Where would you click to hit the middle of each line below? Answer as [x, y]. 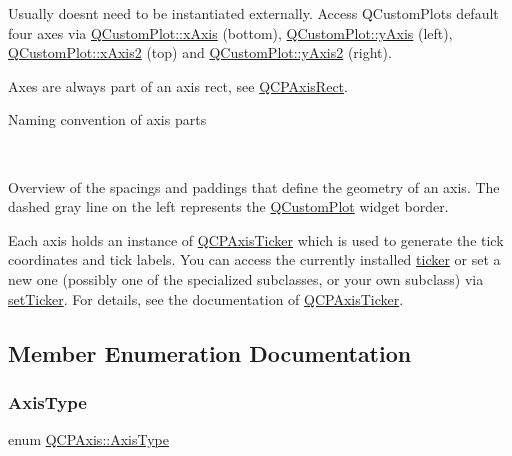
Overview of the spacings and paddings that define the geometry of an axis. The [254, 186]
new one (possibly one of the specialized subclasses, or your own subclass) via [246, 278]
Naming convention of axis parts [107, 119]
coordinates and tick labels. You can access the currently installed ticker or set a [254, 259]
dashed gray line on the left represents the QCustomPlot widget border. [228, 206]
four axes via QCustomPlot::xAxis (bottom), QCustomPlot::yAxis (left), [230, 32]
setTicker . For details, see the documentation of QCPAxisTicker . [206, 298]
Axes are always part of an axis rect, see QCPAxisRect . [178, 85]
